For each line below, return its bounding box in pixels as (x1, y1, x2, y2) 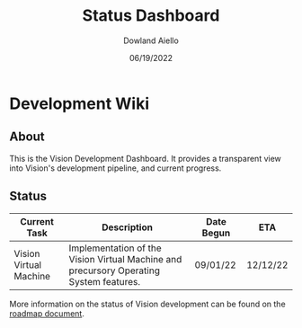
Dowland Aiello (122, 35, 180, 46)
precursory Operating (68, 264, 160, 277)
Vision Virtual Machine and (68, 253, 182, 265)
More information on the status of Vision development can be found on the (9, 298, 286, 309)
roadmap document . (9, 307, 85, 319)
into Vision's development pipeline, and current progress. (9, 163, 222, 173)
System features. (68, 275, 141, 288)
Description (102, 221, 153, 234)
